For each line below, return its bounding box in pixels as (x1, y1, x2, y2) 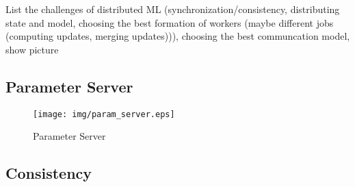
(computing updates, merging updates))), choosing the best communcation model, (5, 29, 350, 43)
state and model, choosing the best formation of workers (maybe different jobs (5, 15, 334, 29)
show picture (5, 42, 59, 56)
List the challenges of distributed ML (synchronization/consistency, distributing (5, 2, 340, 16)
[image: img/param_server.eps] (33, 109, 175, 119)
